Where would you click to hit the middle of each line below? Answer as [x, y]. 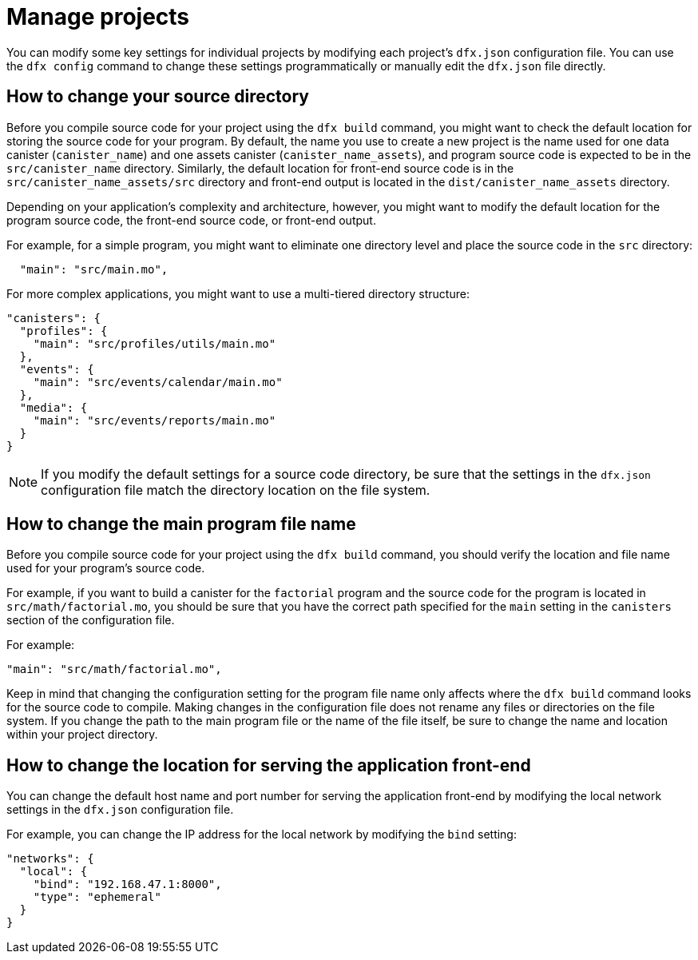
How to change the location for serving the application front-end [269, 765]
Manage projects [98, 17]
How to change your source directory [158, 97]
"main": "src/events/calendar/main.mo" [158, 382]
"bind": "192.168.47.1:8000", [127, 884]
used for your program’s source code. [106, 568]
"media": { [54, 407]
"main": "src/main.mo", [94, 269]
